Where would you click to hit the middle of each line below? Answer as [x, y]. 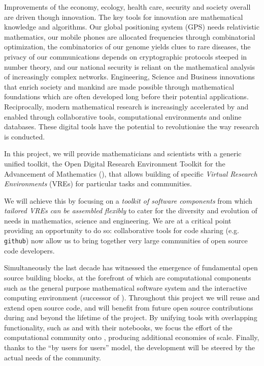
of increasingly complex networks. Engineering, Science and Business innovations [129, 77]
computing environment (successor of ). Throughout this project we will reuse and [132, 298]
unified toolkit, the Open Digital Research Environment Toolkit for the [115, 163]
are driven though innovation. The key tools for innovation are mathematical [124, 17]
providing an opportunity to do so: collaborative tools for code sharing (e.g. [122, 230]
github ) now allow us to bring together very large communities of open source [126, 241]
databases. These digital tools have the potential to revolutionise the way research [132, 126]
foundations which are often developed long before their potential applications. [126, 96]
